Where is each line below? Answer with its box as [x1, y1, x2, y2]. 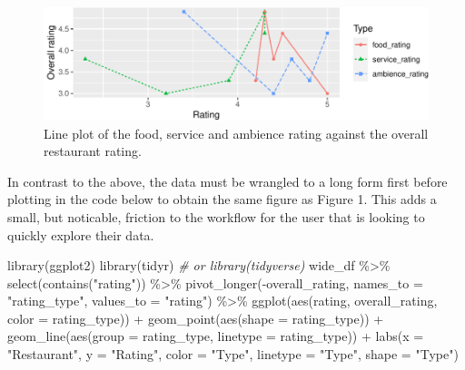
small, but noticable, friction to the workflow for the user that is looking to [7, 207, 425, 226]
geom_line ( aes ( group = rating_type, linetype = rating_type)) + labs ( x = [7, 326, 424, 346]
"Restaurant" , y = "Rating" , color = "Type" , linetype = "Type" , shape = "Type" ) [7, 345, 459, 364]
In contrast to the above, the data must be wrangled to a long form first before [7, 171, 448, 190]
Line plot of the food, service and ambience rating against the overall [44, 123, 429, 142]
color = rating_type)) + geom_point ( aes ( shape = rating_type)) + [7, 308, 384, 327]
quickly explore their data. [7, 225, 154, 244]
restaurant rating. [44, 141, 142, 161]
